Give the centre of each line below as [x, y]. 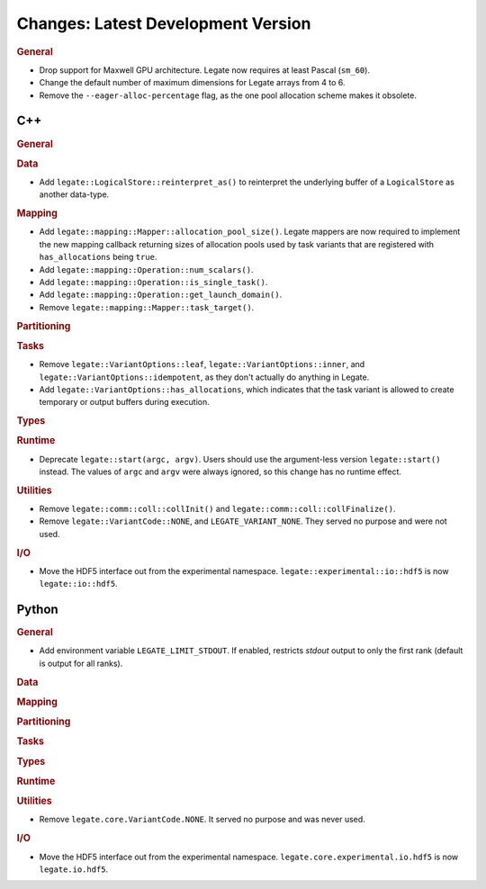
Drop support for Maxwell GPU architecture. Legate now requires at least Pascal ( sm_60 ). [205, 70]
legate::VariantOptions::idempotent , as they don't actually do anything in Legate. [204, 377]
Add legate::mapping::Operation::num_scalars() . [146, 269]
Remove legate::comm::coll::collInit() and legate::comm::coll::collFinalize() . [217, 509]
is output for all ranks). [81, 663]
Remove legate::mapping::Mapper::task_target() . [147, 307]
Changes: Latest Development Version [164, 23]
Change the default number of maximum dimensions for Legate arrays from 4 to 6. [192, 83]
